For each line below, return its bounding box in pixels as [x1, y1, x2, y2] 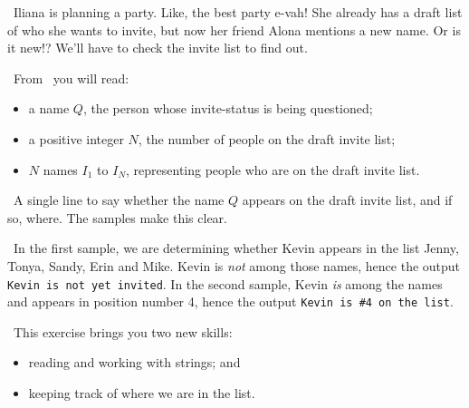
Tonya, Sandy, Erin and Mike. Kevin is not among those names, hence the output [7, 256, 461, 275]
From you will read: [13, 68, 129, 87]
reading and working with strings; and [28, 353, 241, 372]
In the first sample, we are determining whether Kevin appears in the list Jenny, [13, 238, 459, 257]
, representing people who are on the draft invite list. [126, 160, 420, 179]
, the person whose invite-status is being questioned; [82, 99, 373, 118]
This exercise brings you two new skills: [13, 322, 233, 341]
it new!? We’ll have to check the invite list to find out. [7, 38, 308, 57]
